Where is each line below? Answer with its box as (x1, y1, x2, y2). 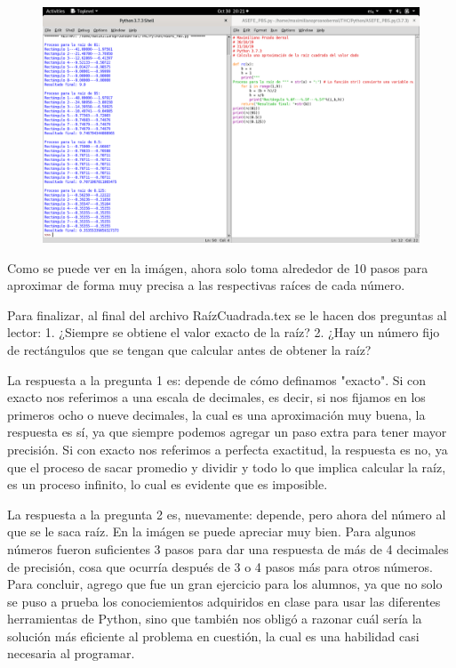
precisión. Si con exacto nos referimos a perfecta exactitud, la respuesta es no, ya (7, 439, 448, 458)
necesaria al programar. (7, 644, 135, 663)
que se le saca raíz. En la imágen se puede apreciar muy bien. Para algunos (7, 522, 416, 541)
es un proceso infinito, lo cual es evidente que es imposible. (7, 475, 328, 494)
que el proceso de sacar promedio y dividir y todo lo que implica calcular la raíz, (7, 457, 446, 476)
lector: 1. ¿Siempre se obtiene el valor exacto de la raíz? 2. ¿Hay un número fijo (7, 323, 440, 342)
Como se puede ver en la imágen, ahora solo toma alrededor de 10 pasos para (7, 258, 428, 277)
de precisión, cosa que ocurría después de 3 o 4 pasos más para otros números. (7, 557, 433, 575)
